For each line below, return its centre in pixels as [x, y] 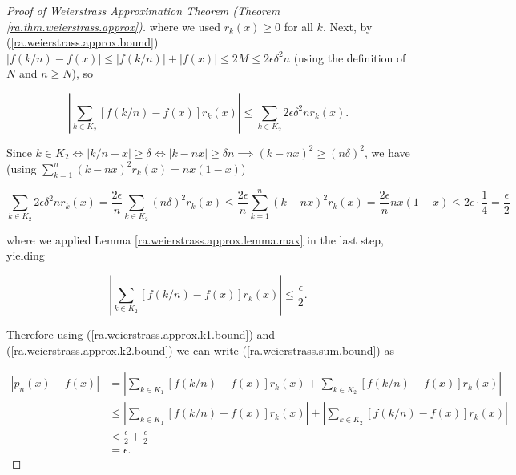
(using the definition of [350, 57]
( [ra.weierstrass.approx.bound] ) [83, 42]
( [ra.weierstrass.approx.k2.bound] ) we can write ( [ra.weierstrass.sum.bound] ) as [200, 350]
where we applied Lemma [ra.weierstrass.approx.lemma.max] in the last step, [195, 239]
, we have [387, 152]
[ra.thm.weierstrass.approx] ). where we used [114, 26]
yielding [26, 255]
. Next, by [347, 26]
